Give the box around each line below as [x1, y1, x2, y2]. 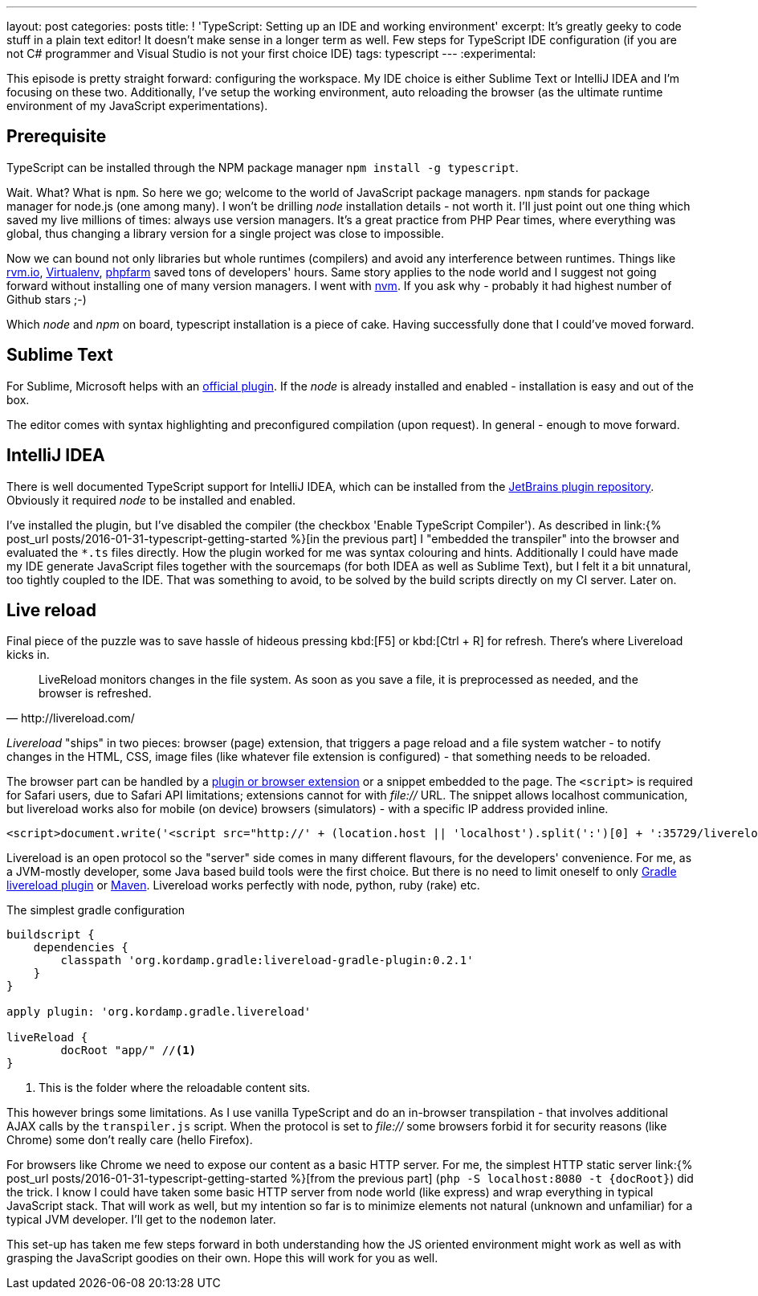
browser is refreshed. [39, 686, 152, 701]
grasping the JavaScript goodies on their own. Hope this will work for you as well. [6, 1251, 438, 1265]
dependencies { [33, 941, 128, 955]
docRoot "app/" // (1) [60, 1044, 197, 1057]
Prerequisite [6, 126, 107, 147]
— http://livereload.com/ [6, 711, 135, 726]
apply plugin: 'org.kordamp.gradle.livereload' [6, 1005, 312, 1019]
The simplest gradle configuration [6, 903, 185, 918]
